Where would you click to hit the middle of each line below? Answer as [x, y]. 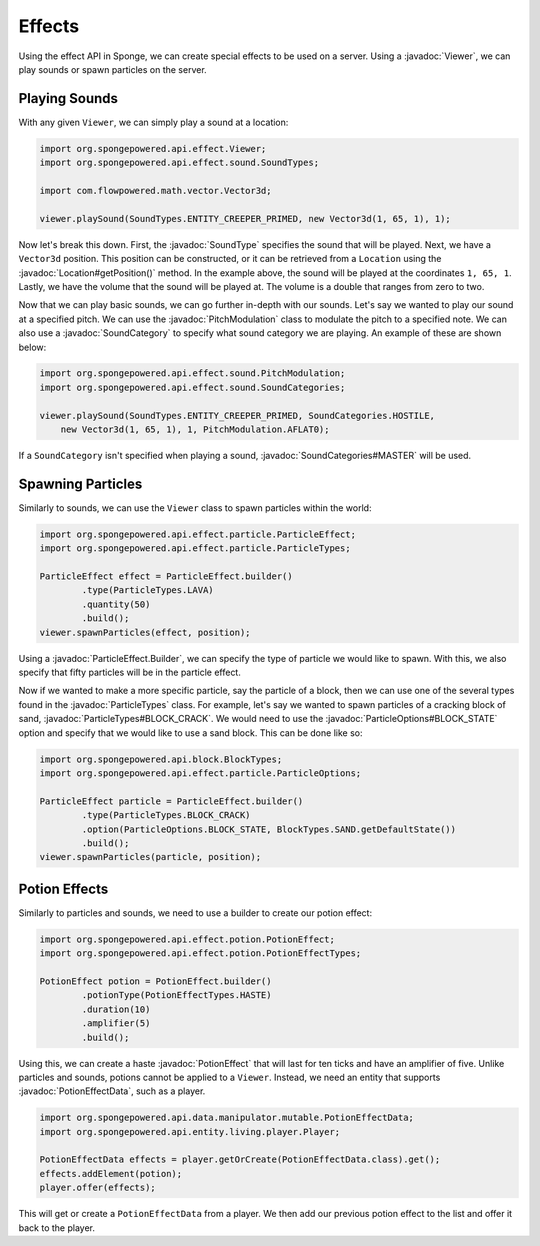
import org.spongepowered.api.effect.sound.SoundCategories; [192, 387]
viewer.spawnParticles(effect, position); [145, 632]
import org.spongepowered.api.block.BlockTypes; [161, 759]
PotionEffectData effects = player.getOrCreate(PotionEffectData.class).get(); [240, 1159]
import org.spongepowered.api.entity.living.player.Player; [190, 1131]
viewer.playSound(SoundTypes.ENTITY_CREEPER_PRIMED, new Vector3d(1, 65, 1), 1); [245, 218]
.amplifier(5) [116, 1023]
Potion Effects [63, 888]
